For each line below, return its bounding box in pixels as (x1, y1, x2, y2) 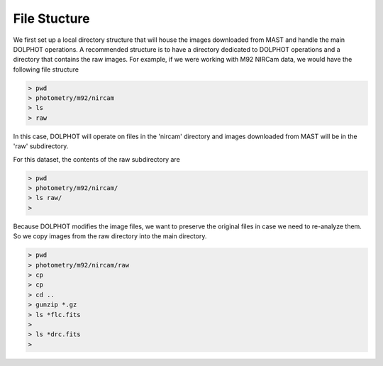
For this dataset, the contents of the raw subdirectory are (13, 155, 180, 163)
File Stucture (13, 11, 90, 26)
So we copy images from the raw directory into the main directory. (13, 232, 207, 240)
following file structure (13, 65, 79, 74)
